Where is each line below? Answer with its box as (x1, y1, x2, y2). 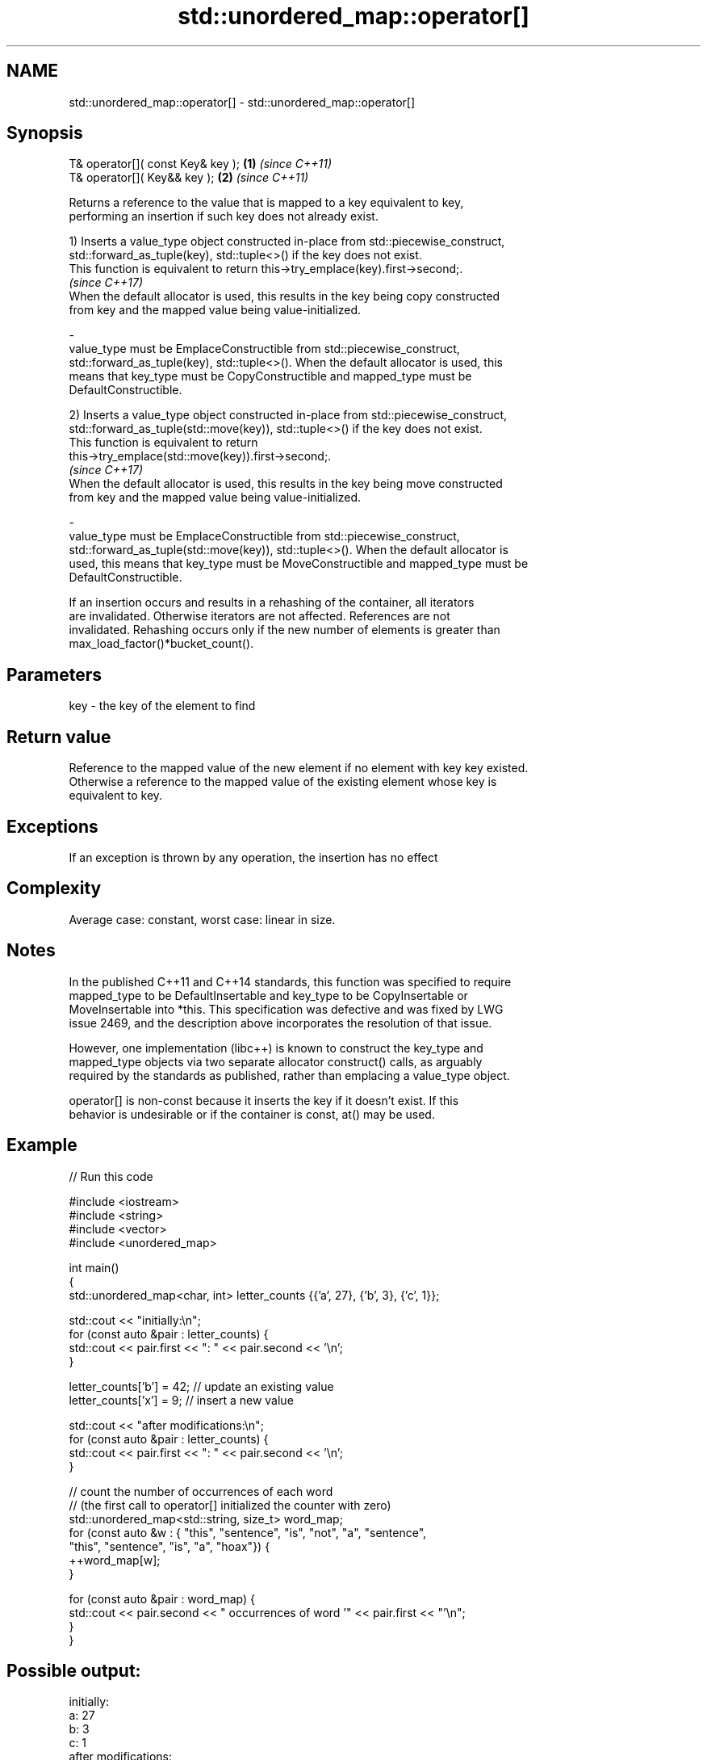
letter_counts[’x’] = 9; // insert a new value (69, 1392, 294, 1407)
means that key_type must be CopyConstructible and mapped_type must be (69, 369, 472, 384)
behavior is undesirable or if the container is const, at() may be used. (69, 1107, 435, 1121)
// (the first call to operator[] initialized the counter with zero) (69, 1497, 391, 1512)
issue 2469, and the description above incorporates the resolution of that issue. (69, 1015, 492, 1030)
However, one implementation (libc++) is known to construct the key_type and (69, 1040, 483, 1055)
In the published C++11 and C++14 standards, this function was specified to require (69, 974, 512, 989)
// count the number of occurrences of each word (69, 1484, 333, 1498)
